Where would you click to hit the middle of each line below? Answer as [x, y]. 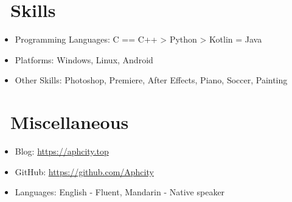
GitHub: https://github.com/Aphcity [84, 171]
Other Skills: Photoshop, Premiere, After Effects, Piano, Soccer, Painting [151, 80]
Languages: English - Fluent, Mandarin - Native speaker [120, 192]
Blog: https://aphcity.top [62, 151]
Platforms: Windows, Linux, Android [84, 59]
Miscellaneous [70, 122]
